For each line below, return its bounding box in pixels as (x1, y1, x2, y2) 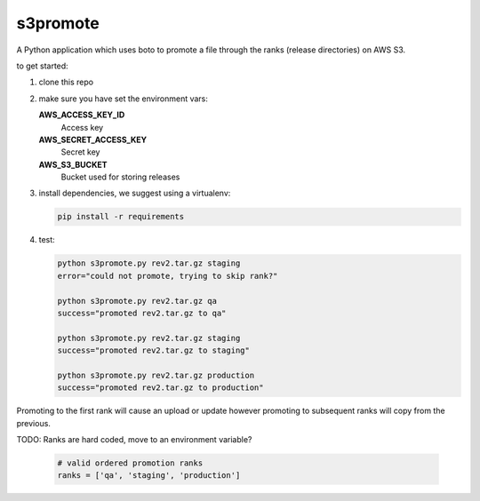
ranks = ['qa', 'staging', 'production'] (57, 471, 241, 481)
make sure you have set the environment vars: (38, 93, 209, 104)
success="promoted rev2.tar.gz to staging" (57, 346, 251, 355)
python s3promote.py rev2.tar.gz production (57, 370, 255, 380)
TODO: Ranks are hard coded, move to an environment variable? (16, 434, 252, 445)
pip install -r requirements (57, 211, 185, 222)
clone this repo (38, 76, 93, 88)
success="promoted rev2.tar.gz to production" (57, 383, 264, 393)
